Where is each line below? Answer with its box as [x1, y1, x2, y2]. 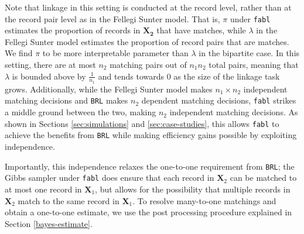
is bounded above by [12, 70, 86, 82]
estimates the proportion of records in [5, 24, 141, 36]
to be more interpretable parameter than [42, 47, 189, 59]
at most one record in [5, 183, 82, 195]
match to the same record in [18, 194, 119, 207]
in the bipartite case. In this [199, 47, 300, 59]
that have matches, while [156, 24, 246, 36]
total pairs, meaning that [209, 58, 299, 71]
